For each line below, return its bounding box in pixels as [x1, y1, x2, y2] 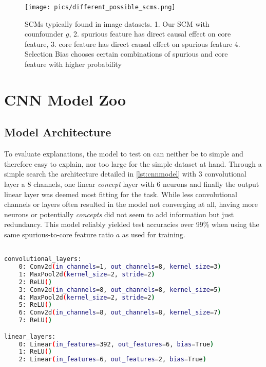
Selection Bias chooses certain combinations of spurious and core [25, 48, 228, 59]
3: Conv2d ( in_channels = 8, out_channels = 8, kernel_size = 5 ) [18, 286, 221, 293]
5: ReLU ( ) [18, 301, 52, 309]
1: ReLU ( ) [18, 348, 52, 356]
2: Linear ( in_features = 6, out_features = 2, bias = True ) [18, 356, 206, 363]
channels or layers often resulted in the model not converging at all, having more [4, 199, 258, 209]
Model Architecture [4, 124, 111, 140]
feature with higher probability [25, 59, 122, 69]
